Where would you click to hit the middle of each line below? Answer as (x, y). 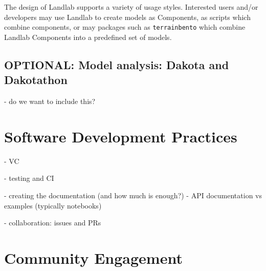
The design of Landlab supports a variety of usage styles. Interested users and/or (131, 7)
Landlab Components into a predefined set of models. (88, 37)
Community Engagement (93, 257)
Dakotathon (36, 80)
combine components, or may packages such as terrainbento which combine (125, 27)
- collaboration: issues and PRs (53, 223)
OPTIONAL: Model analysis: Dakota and (117, 64)
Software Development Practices (121, 136)
